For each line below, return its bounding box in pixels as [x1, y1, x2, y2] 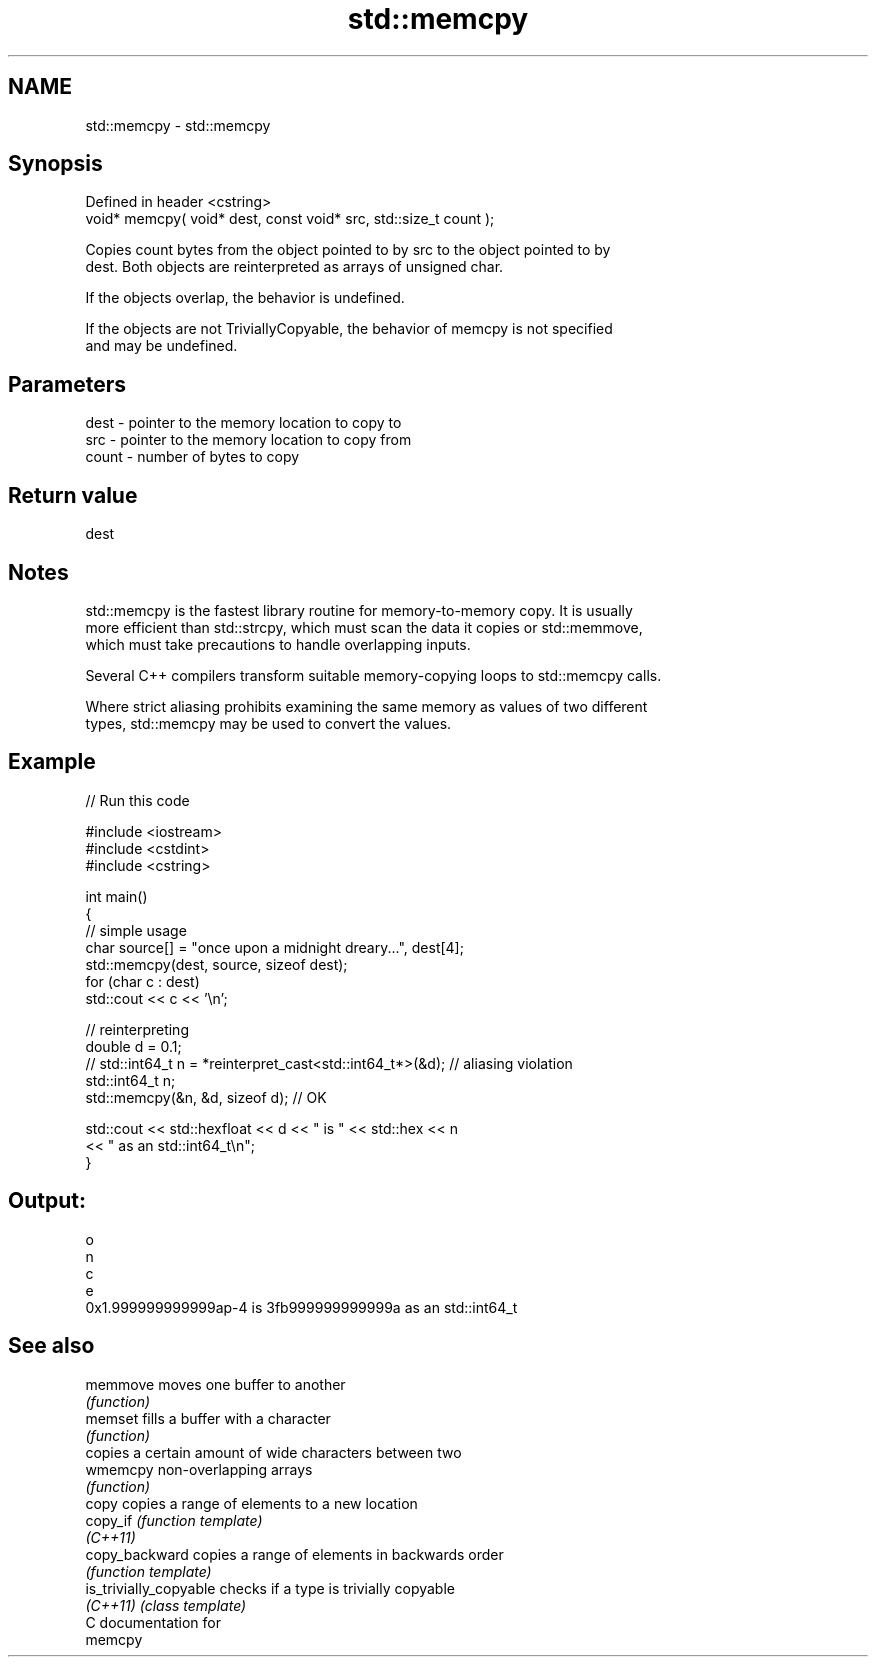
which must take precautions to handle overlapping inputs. [85, 635, 471, 653]
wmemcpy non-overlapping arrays [85, 1460, 313, 1478]
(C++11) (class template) [85, 1596, 247, 1614]
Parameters [8, 371, 126, 397]
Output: [8, 1188, 86, 1214]
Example [8, 749, 96, 775]
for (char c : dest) [85, 972, 200, 990]
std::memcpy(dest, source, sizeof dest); [85, 955, 348, 973]
